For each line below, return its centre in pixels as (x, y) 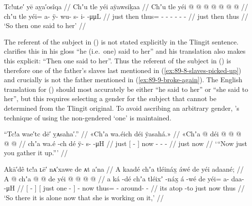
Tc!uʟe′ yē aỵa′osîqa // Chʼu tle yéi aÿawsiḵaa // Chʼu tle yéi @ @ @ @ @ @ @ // (126, 6)
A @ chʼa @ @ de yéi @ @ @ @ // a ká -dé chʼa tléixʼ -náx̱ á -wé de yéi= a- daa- (124, 178)
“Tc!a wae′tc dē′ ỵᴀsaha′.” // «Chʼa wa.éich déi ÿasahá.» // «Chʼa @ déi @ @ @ (123, 134)
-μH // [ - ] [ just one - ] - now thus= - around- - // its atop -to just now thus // (124, 188)
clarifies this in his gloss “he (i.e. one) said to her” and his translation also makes (125, 51)
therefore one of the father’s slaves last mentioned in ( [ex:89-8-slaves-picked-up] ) (123, 70)
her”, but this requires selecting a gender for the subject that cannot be (110, 98)
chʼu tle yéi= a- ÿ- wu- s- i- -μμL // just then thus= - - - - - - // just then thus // (126, 16)
